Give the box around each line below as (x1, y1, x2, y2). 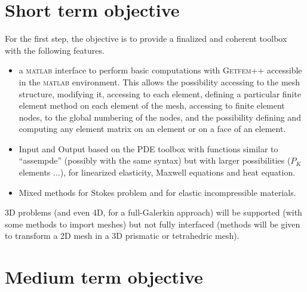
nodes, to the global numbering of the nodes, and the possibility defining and (19, 110, 301, 123)
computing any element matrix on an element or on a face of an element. (19, 122, 286, 135)
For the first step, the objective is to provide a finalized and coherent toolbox (5, 32, 287, 45)
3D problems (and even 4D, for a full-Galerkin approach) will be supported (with (5, 206, 302, 219)
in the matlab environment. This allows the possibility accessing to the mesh (19, 75, 300, 88)
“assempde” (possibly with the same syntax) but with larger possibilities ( (19, 154, 291, 167)
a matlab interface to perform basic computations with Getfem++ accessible (19, 64, 302, 76)
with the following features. (5, 44, 105, 56)
